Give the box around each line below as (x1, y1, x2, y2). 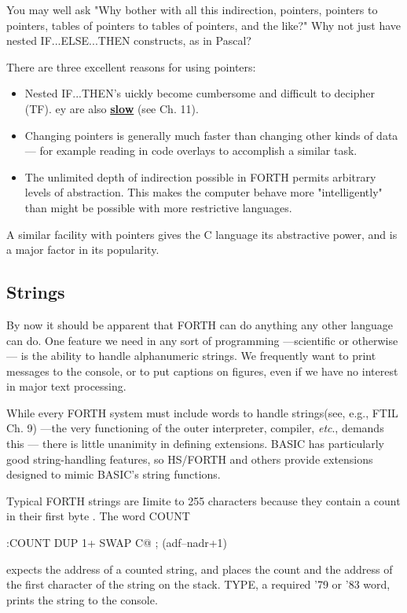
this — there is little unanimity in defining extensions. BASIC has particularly (6, 435, 385, 452)
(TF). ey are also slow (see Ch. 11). (24, 100, 199, 116)
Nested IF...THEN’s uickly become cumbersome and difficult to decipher (24, 85, 375, 101)
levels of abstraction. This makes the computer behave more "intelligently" (24, 184, 383, 200)
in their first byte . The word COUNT (6, 508, 190, 524)
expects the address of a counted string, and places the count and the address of (6, 560, 393, 577)
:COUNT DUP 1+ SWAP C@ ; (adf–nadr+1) (6, 534, 228, 551)
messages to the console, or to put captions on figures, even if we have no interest (6, 362, 398, 379)
